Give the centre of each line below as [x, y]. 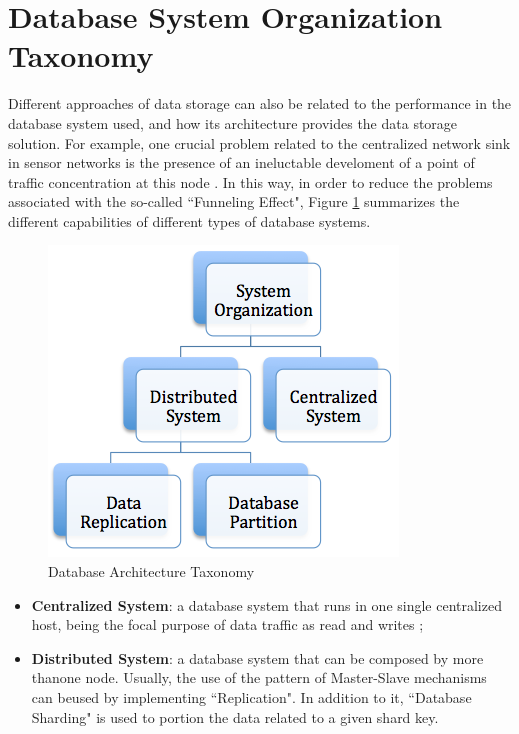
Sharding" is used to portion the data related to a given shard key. [235, 716]
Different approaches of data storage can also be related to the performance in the [260, 103]
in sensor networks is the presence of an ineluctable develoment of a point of [241, 162]
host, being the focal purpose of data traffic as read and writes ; [227, 624]
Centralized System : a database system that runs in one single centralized [266, 604]
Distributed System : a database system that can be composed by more [257, 657]
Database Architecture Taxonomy [151, 571]
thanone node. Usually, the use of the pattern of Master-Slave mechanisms [259, 677]
